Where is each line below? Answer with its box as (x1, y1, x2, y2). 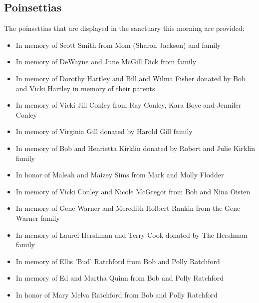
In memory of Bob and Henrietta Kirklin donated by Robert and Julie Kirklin (15, 143, 255, 153)
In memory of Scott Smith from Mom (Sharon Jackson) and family (15, 39, 221, 50)
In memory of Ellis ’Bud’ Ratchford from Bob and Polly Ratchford (15, 256, 220, 266)
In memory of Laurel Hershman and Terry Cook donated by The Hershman (15, 229, 248, 240)
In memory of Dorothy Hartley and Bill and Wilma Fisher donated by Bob (15, 73, 246, 83)
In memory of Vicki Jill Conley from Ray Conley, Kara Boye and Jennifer (15, 100, 242, 110)
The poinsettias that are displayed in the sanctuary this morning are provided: (4, 23, 245, 33)
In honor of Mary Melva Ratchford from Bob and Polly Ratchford (15, 289, 218, 300)
